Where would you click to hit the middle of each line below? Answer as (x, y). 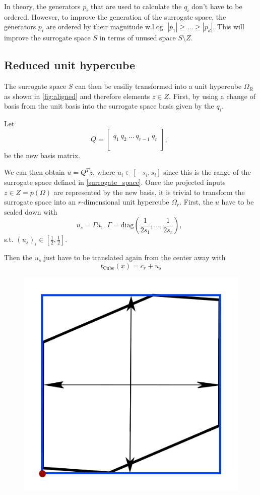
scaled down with (31, 211)
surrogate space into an (40, 202)
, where (104, 172)
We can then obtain (35, 172)
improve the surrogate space (47, 38)
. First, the (196, 202)
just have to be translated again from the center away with (135, 257)
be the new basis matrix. (42, 155)
